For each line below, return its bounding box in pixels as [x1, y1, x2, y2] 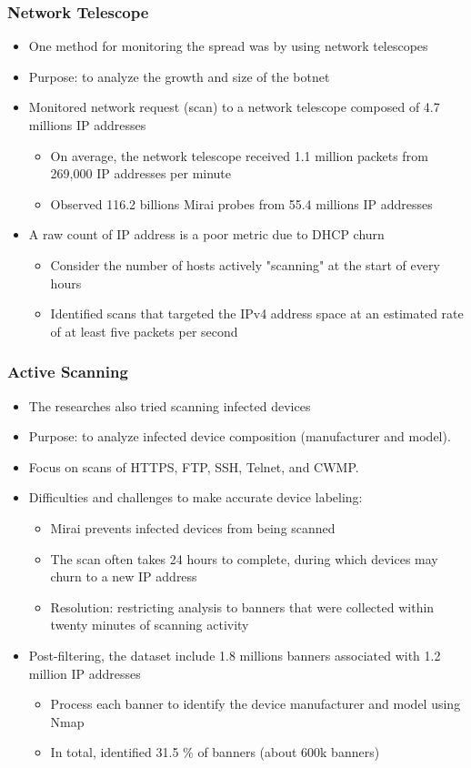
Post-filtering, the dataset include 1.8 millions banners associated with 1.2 [28, 645, 441, 664]
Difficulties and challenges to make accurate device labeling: [28, 488, 363, 507]
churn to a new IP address [50, 567, 197, 586]
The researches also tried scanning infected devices [28, 396, 311, 415]
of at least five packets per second [50, 321, 238, 340]
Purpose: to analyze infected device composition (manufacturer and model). [28, 427, 451, 446]
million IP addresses [28, 663, 141, 682]
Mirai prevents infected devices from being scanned [50, 518, 336, 537]
